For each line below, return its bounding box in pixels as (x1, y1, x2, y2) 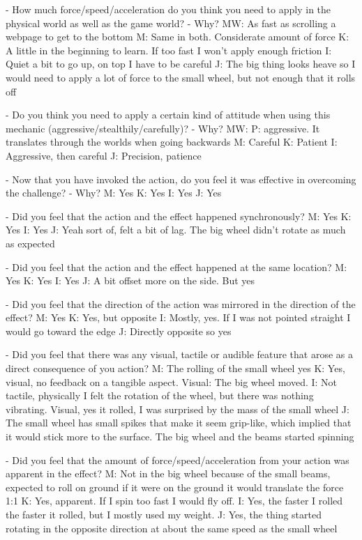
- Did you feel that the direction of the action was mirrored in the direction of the (6, 296, 356, 311)
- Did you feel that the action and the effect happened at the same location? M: (6, 259, 347, 274)
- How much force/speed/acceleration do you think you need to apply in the (6, 2, 331, 16)
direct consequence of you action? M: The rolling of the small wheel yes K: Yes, (6, 361, 345, 376)
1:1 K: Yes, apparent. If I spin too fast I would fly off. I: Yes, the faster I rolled (6, 493, 343, 508)
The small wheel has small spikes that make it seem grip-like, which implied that (6, 415, 352, 430)
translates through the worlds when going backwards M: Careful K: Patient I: (6, 134, 338, 149)
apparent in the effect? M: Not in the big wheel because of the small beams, (6, 466, 331, 481)
